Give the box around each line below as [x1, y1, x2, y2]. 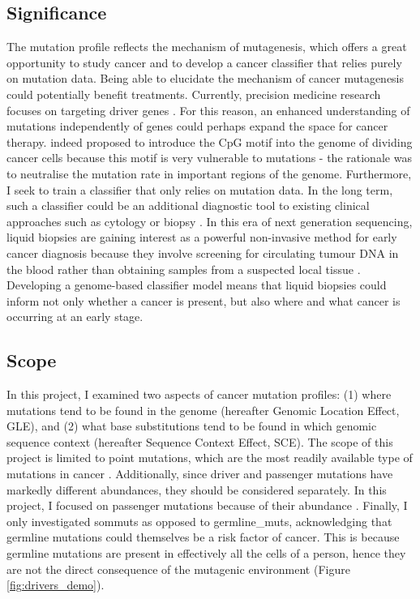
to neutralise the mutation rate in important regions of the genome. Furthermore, [6, 165, 412, 182]
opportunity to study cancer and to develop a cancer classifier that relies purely [6, 53, 402, 71]
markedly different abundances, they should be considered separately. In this [6, 481, 387, 498]
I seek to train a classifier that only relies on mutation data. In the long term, [6, 181, 393, 198]
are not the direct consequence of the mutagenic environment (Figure [6, 560, 350, 577]
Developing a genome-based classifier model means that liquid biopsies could [6, 276, 387, 293]
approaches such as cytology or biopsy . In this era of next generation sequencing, [6, 212, 413, 229]
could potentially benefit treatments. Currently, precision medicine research [6, 85, 381, 102]
